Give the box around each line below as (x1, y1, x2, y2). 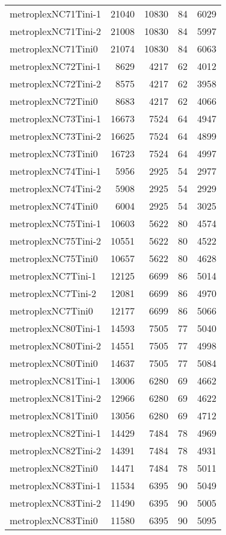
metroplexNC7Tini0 (10, 304, 93, 318)
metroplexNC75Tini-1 (10, 216, 102, 230)
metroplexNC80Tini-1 (10, 321, 102, 335)
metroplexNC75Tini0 (10, 251, 98, 265)
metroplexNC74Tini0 (10, 199, 98, 213)
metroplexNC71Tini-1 (10, 7, 102, 20)
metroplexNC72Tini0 (10, 94, 98, 108)
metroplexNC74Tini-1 (10, 164, 102, 178)
